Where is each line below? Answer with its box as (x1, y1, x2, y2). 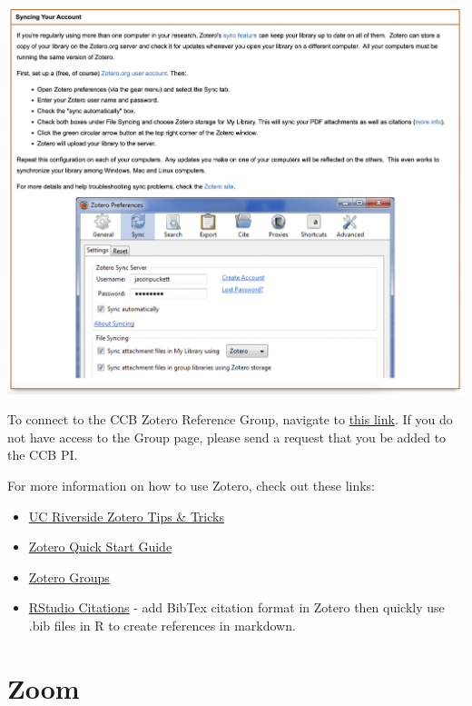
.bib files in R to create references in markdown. (28, 616, 296, 634)
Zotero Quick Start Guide (28, 537, 172, 556)
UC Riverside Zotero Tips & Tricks (28, 506, 224, 525)
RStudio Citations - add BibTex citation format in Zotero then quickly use (28, 598, 445, 617)
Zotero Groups (28, 567, 110, 586)
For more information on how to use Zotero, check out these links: (7, 476, 376, 495)
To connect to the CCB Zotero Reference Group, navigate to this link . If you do (7, 410, 453, 429)
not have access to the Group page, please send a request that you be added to (7, 427, 447, 446)
